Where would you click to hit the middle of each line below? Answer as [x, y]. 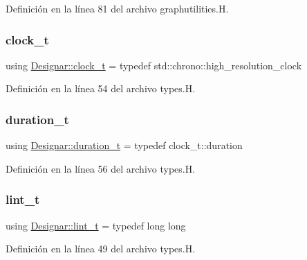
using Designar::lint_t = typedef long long [96, 225]
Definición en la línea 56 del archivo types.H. [101, 168]
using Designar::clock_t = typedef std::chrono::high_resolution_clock [154, 65]
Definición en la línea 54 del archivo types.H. [101, 88]
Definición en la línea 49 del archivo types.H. [101, 249]
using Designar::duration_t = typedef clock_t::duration [124, 145]
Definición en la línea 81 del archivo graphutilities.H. [117, 8]
